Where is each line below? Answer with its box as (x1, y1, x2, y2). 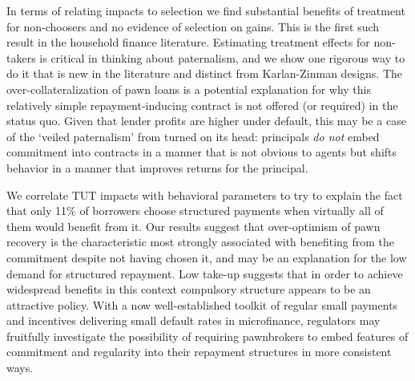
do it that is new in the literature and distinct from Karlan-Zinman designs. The (6, 65, 402, 82)
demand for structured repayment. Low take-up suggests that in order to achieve (6, 265, 403, 282)
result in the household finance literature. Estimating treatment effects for (6, 34, 370, 51)
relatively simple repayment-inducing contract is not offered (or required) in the (6, 96, 398, 113)
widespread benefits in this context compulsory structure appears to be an (6, 281, 371, 298)
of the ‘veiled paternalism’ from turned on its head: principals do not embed (6, 128, 380, 144)
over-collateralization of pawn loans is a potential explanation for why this (6, 80, 371, 97)
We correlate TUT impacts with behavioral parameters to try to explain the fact (6, 186, 403, 203)
